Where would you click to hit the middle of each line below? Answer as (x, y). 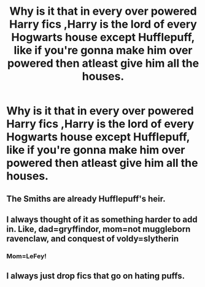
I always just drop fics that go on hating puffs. (96, 276)
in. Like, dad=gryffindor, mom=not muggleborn (99, 229)
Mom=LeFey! (27, 256)
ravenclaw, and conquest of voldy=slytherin (93, 238)
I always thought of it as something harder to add (102, 219)
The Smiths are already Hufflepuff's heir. (86, 198)
